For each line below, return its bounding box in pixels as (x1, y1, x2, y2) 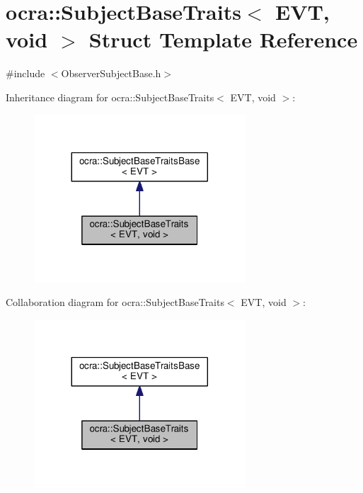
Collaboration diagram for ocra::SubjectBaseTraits (6, 295, 224, 310)
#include (6, 66, 45, 81)
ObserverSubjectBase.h (61, 66, 161, 81)
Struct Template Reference (88, 25, 358, 54)
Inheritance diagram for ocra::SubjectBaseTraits (6, 89, 214, 104)
